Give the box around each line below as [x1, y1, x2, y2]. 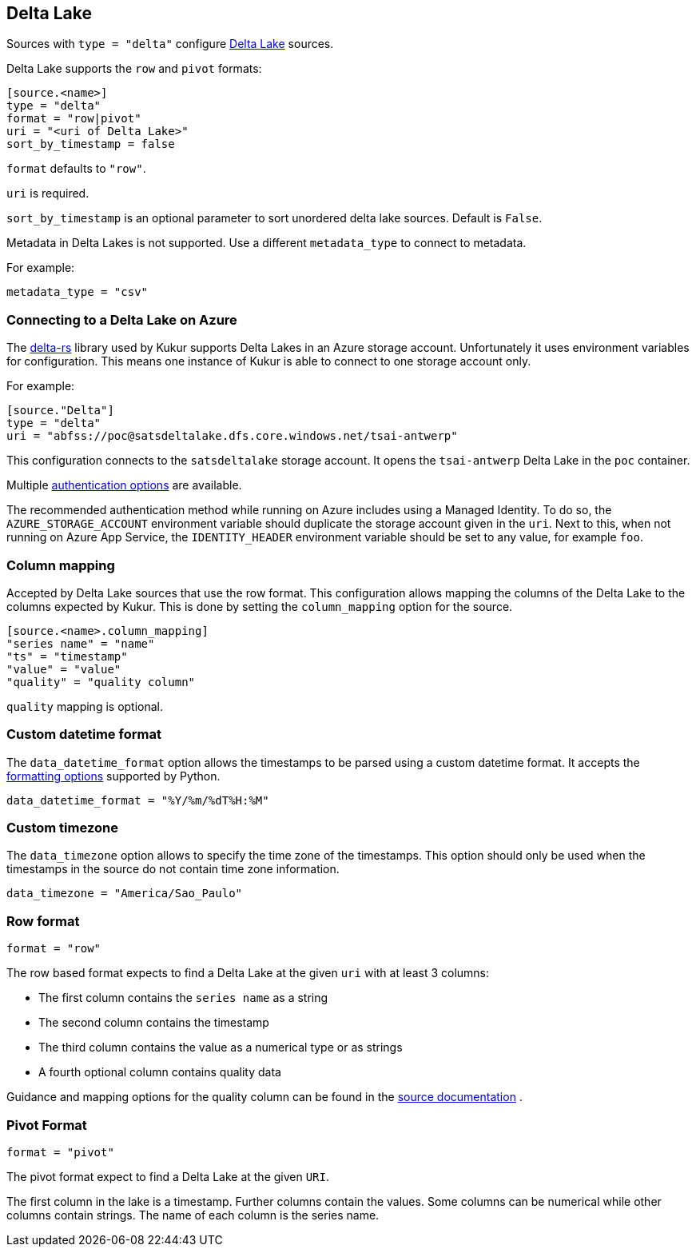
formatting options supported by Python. [6, 768, 221, 783]
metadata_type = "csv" [6, 285, 149, 299]
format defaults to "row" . [6, 162, 146, 176]
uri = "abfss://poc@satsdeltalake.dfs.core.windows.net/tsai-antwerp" [6, 429, 458, 443]
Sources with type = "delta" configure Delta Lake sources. [6, 37, 334, 51]
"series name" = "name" [6, 636, 155, 650]
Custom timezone [6, 820, 118, 836]
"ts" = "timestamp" [6, 649, 128, 663]
